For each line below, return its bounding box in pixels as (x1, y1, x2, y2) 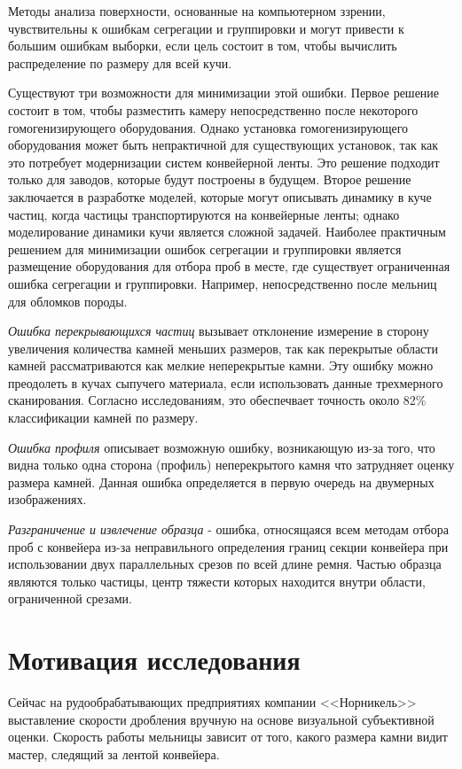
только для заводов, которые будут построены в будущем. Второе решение (8, 170, 411, 189)
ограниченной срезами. (8, 589, 132, 608)
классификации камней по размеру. (8, 408, 199, 427)
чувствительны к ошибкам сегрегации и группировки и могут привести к (8, 19, 404, 37)
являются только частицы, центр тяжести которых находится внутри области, (8, 571, 426, 590)
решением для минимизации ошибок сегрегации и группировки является (8, 239, 402, 258)
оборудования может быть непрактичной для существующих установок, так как (8, 136, 439, 154)
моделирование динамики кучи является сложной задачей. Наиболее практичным (8, 222, 446, 241)
